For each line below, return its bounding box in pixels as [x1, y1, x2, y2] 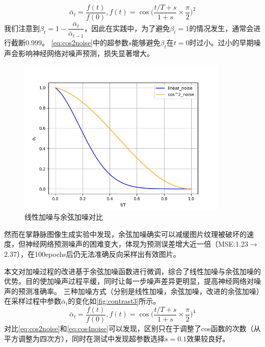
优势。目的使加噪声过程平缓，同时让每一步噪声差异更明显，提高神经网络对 [4, 276, 254, 286]
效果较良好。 [187, 333, 230, 343]
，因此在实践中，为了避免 [84, 22, 170, 33]
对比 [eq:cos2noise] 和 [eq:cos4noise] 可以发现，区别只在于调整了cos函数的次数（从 [4, 323, 261, 334]
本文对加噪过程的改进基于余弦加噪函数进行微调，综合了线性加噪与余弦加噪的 [4, 265, 261, 276]
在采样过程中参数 [4, 296, 61, 306]
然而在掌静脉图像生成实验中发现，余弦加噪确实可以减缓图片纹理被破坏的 [4, 228, 247, 239]
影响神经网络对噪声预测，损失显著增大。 [18, 47, 154, 58]
